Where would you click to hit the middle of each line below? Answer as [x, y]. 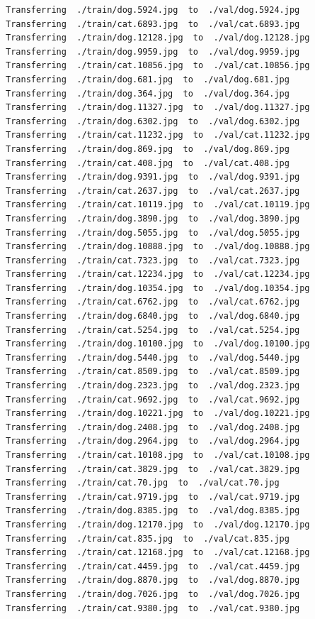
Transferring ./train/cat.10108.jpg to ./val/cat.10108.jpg [158, 455]
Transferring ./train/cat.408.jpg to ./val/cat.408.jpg [148, 163]
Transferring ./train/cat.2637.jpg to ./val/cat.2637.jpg [153, 191]
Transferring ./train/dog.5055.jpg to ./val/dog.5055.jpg [153, 232]
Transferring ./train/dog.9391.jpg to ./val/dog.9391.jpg [153, 177]
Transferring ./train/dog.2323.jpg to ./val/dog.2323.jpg [153, 386]
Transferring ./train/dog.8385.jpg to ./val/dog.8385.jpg [153, 511]
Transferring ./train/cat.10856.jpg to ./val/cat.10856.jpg [158, 66]
